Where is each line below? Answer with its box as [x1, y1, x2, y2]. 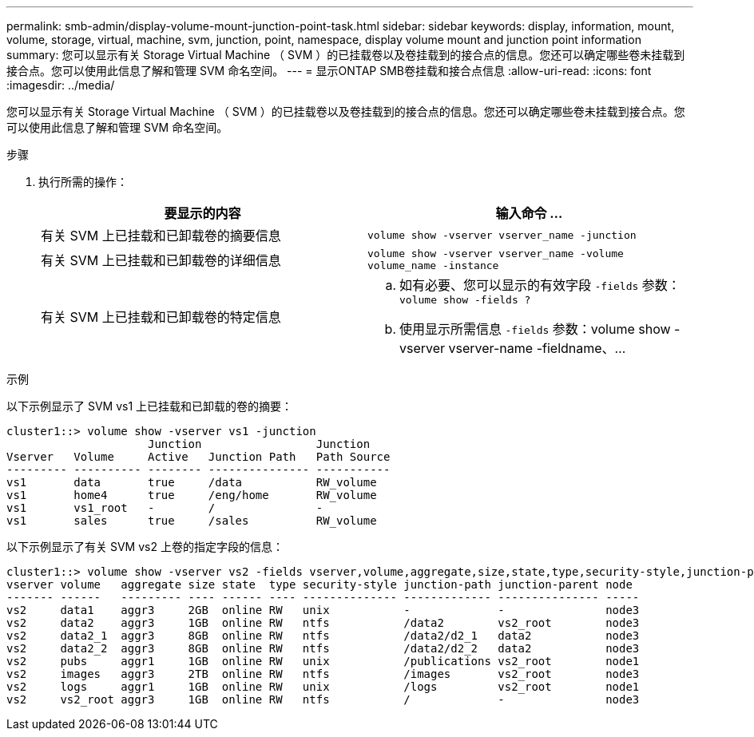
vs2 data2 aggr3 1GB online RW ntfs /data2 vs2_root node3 [6, 616, 640, 629]
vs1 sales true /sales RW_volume [6, 514, 377, 527]
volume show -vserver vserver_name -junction [367, 228, 637, 241]
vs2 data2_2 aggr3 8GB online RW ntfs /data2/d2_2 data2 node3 [6, 642, 640, 655]
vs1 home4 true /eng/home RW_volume [6, 489, 377, 501]
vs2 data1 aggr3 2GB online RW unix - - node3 [6, 604, 640, 616]
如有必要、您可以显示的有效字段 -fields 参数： [399, 277, 681, 293]
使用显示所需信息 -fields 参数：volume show [399, 321, 671, 337]
